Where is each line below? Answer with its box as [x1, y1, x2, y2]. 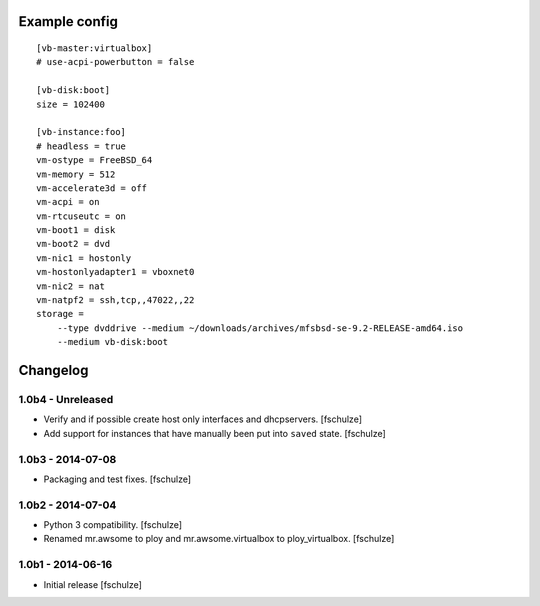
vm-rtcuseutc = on [36, 210, 127, 222]
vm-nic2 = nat [36, 280, 105, 292]
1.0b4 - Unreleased [18, 393, 114, 406]
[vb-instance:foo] [36, 126, 127, 138]
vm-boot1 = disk [36, 225, 116, 236]
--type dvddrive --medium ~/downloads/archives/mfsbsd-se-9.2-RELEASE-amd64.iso [56, 322, 464, 334]
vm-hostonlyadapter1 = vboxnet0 [36, 266, 195, 278]
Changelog [18, 362, 89, 379]
